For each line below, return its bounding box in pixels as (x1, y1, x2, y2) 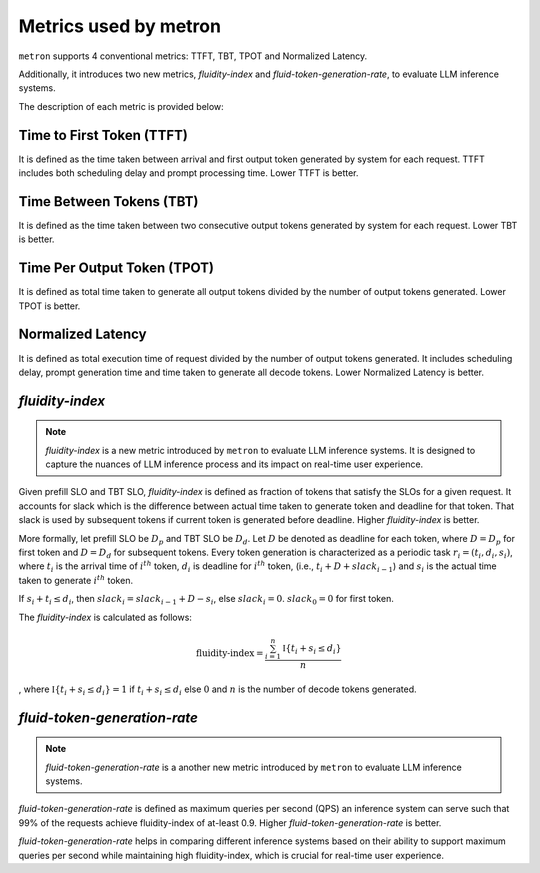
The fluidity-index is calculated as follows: (18, 611, 192, 623)
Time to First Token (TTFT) (18, 126, 189, 144)
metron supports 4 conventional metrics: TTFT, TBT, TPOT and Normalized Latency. (18, 50, 368, 62)
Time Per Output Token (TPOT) (18, 260, 215, 277)
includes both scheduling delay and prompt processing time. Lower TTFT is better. (18, 167, 359, 179)
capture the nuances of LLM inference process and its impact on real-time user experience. (45, 458, 424, 470)
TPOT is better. (18, 300, 81, 312)
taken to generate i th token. (18, 573, 134, 586)
